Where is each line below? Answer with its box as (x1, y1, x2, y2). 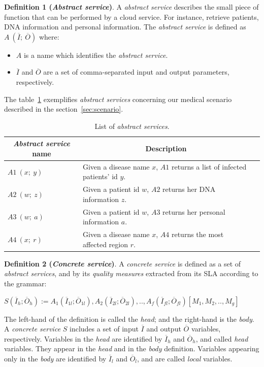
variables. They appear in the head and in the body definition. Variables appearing (4, 343, 259, 354)
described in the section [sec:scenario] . (4, 104, 123, 114)
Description (145, 143, 187, 154)
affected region (82, 239, 128, 249)
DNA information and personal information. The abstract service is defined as (4, 21, 246, 32)
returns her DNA (162, 184, 216, 194)
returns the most (171, 229, 224, 240)
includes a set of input (70, 323, 139, 334)
